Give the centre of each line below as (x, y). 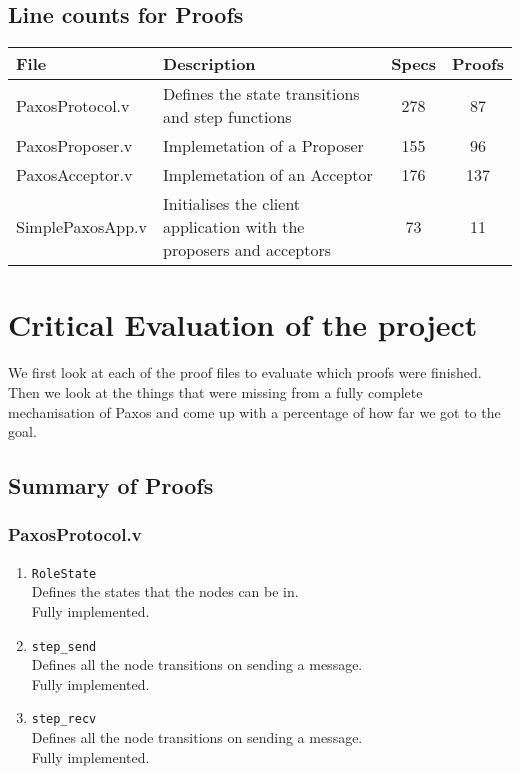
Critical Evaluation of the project (243, 324)
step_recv (64, 719)
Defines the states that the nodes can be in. (165, 591)
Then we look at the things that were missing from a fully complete (215, 391)
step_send (64, 646)
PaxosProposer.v (74, 146)
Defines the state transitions (261, 94)
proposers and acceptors (247, 250)
